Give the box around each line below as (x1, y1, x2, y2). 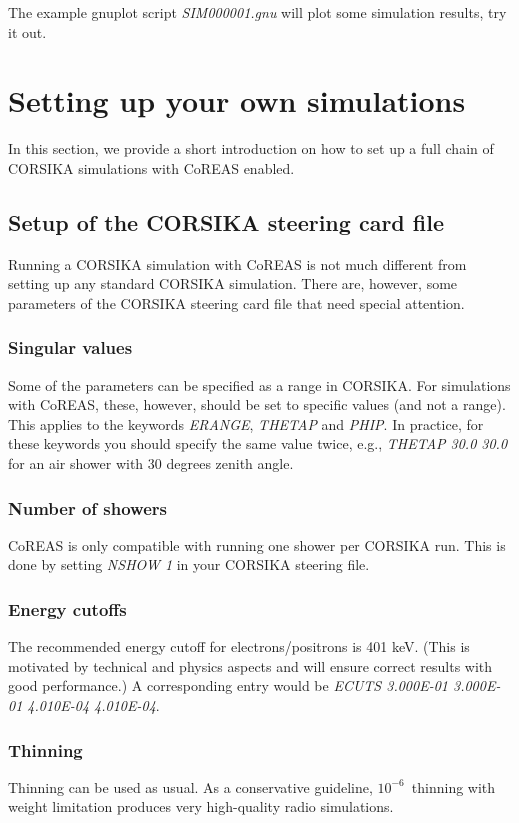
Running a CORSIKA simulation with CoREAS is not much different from (8, 253, 467, 274)
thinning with (411, 776, 496, 797)
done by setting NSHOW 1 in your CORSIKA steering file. (8, 554, 370, 575)
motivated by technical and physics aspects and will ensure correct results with (8, 655, 493, 676)
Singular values (8, 335, 133, 360)
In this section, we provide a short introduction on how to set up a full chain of (8, 138, 494, 159)
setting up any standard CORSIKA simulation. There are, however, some (8, 273, 458, 294)
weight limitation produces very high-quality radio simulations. (8, 796, 394, 817)
